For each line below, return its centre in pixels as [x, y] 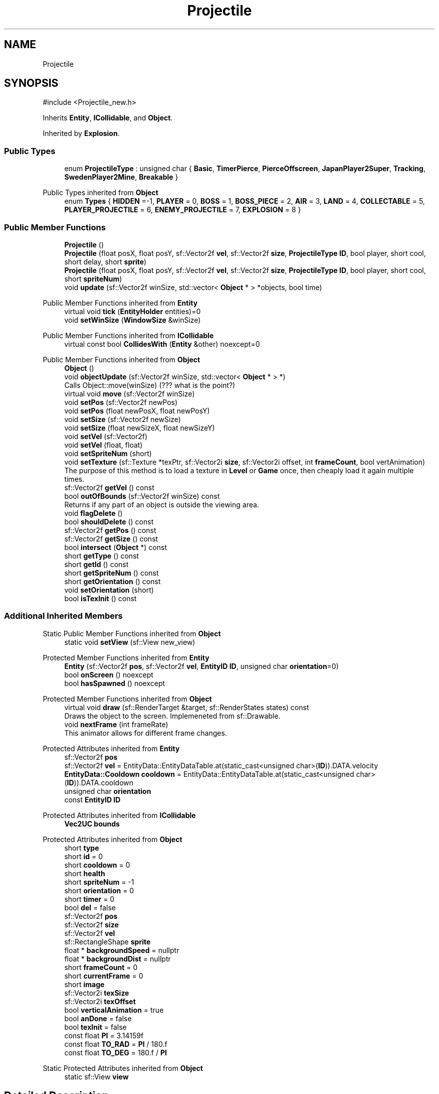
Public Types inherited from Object [100, 193]
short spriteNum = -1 [99, 882]
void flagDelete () [93, 513]
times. [74, 479]
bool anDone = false [98, 1018]
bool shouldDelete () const [109, 521]
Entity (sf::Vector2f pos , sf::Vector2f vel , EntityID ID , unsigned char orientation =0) [201, 666]
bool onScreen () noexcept [109, 674]
